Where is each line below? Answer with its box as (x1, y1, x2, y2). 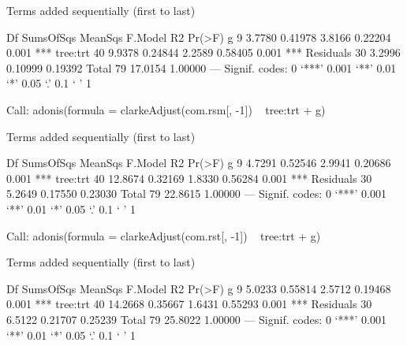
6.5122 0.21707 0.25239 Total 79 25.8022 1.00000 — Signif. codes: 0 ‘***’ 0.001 (6, 311, 386, 327)
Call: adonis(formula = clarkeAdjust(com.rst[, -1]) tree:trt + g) (6, 227, 321, 244)
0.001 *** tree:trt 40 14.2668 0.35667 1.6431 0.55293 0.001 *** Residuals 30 (6, 296, 372, 312)
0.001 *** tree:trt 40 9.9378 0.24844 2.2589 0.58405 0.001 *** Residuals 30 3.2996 (6, 44, 401, 61)
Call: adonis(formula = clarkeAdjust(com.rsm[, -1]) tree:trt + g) (6, 101, 326, 117)
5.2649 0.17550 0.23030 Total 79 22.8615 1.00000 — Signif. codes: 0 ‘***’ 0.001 (6, 185, 386, 202)
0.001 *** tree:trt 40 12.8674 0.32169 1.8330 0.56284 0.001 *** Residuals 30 (6, 169, 372, 186)
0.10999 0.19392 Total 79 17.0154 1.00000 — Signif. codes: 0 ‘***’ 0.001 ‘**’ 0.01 (6, 59, 397, 76)
